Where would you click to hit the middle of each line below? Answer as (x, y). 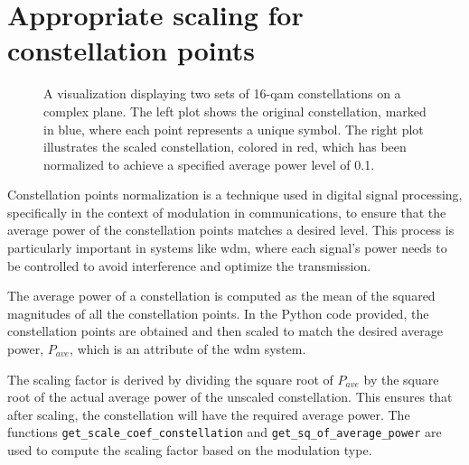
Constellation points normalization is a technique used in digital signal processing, (235, 195)
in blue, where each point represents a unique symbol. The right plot (234, 129)
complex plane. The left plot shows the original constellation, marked (235, 111)
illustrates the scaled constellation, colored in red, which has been (225, 147)
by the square (401, 379)
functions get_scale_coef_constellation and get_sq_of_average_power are (225, 432)
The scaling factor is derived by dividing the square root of (170, 379)
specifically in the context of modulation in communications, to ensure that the (227, 212)
